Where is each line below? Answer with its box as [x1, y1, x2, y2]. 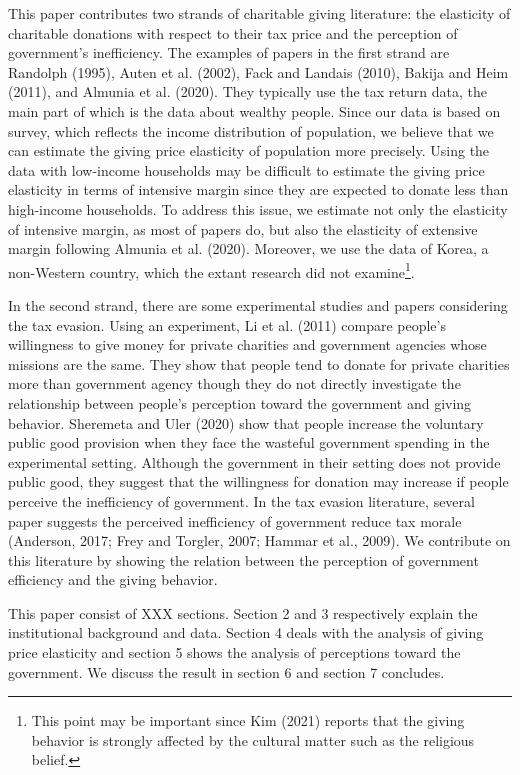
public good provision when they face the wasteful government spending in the [8, 432, 490, 453]
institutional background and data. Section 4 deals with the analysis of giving [8, 622, 484, 643]
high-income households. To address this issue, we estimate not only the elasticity [8, 198, 508, 219]
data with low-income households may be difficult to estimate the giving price [8, 159, 485, 180]
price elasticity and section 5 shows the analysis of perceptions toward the [8, 642, 461, 663]
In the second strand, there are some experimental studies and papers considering [8, 294, 508, 315]
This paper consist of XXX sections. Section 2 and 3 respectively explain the [8, 602, 478, 623]
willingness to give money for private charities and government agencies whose [8, 334, 487, 355]
